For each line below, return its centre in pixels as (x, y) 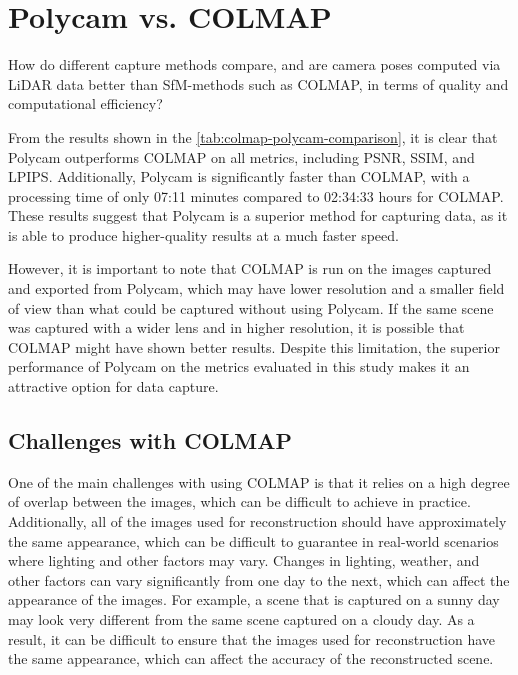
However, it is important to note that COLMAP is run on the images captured (250, 268)
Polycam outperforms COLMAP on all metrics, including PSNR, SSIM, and (241, 156)
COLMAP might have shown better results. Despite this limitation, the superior (254, 346)
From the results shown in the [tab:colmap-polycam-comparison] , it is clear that (253, 136)
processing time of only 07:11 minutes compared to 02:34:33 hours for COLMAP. (256, 195)
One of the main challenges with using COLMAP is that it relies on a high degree (259, 481)
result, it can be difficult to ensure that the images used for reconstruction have (252, 638)
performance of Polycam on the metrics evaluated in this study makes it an (239, 366)
